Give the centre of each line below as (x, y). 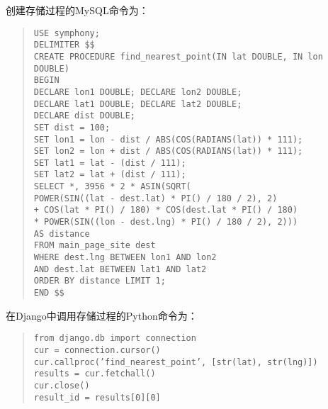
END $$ (49, 293)
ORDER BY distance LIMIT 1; (100, 281)
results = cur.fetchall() (95, 374)
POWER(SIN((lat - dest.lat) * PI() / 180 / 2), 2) (155, 198)
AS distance (62, 234)
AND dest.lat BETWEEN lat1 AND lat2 (120, 269)
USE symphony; (67, 33)
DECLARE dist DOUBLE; (84, 116)
